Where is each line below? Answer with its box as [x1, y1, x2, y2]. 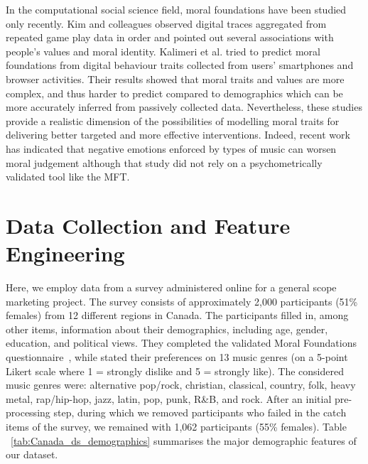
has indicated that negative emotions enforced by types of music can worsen [6, 141, 337, 156]
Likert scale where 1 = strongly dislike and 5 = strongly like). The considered [6, 363, 344, 378]
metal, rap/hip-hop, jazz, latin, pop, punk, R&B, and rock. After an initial [6, 391, 332, 406]
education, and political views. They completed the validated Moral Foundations [6, 335, 357, 350]
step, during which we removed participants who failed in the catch [53, 405, 347, 420]
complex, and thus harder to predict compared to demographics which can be [6, 85, 343, 100]
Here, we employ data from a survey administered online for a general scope [6, 280, 337, 295]
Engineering [6, 239, 125, 268]
